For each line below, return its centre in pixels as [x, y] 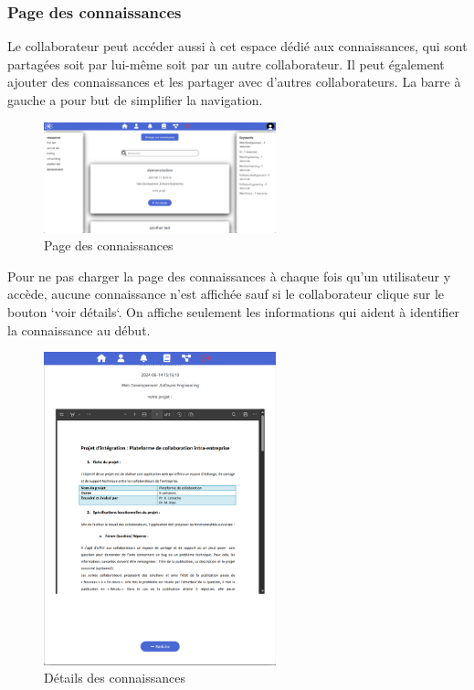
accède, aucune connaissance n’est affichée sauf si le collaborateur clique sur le [226, 294]
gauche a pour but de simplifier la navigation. [135, 100]
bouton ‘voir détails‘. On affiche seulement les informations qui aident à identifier [234, 311]
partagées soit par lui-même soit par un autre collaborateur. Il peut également [226, 64]
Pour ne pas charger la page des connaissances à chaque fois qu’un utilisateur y [229, 276]
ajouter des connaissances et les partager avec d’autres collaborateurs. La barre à [234, 82]
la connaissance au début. [79, 329]
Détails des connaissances [115, 678]
